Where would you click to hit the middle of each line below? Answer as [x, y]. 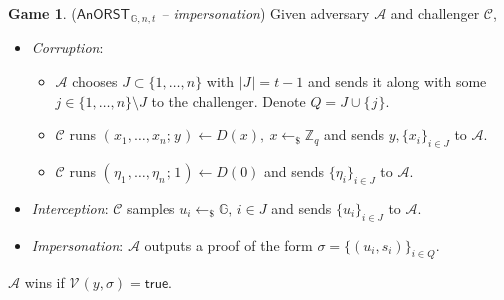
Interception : [70, 207]
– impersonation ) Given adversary [265, 13]
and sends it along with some [397, 81]
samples [151, 207]
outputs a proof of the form [228, 244]
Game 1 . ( [42, 13]
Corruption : [67, 47]
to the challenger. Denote [228, 100]
